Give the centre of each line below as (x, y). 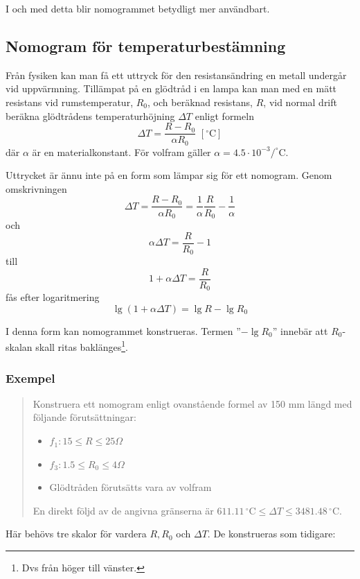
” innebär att (300, 330)
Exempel (30, 378)
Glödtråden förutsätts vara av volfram (130, 487)
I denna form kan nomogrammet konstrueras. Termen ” (123, 330)
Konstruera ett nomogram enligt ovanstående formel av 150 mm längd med (192, 403)
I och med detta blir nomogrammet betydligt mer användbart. (138, 8)
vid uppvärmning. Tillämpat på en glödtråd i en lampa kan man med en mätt (171, 88)
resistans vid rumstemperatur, (70, 102)
